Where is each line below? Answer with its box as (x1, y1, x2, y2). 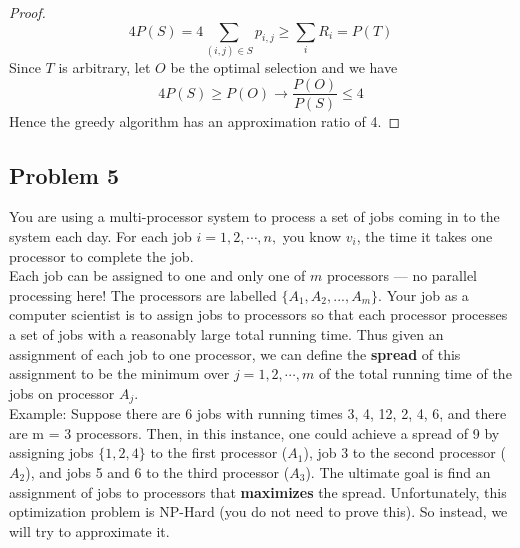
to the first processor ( (150, 442, 288, 463)
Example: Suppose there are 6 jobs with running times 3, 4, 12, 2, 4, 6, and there (9, 403, 507, 424)
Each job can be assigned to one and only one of (9, 265, 306, 286)
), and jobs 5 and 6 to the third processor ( (25, 461, 290, 482)
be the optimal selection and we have (170, 56, 398, 77)
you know (282, 225, 342, 246)
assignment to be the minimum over (9, 363, 230, 384)
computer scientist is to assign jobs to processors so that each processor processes (9, 304, 508, 325)
